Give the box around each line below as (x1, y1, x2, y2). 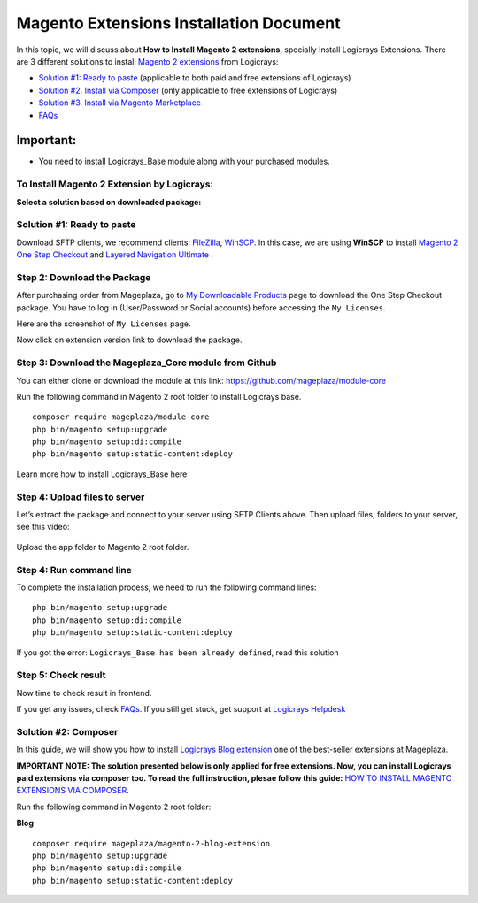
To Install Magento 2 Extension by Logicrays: (16, 178, 214, 190)
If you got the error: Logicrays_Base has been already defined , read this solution (16, 647, 339, 658)
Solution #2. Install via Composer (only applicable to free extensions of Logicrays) (38, 85, 338, 96)
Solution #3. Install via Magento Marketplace (38, 97, 201, 108)
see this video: (16, 522, 70, 532)
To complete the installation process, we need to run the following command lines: (16, 582, 318, 593)
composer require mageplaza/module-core (32, 412, 210, 422)
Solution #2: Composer (16, 725, 119, 738)
